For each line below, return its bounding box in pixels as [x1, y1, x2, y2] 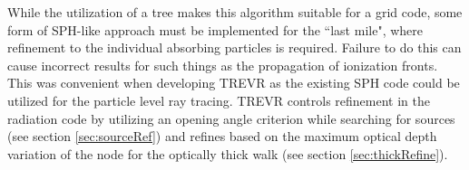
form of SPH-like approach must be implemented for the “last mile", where [7, 20, 423, 39]
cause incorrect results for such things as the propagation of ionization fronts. [7, 55, 438, 74]
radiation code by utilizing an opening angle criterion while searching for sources [7, 109, 455, 127]
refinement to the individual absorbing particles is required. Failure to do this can [7, 38, 462, 57]
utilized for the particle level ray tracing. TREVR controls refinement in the [7, 90, 431, 109]
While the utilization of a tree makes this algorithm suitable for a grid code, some [7, 3, 463, 21]
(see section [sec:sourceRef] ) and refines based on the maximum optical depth [7, 127, 437, 146]
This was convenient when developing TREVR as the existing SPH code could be [7, 73, 460, 92]
